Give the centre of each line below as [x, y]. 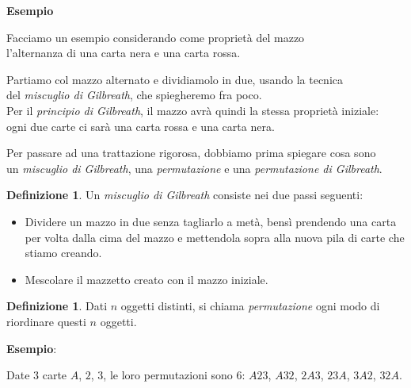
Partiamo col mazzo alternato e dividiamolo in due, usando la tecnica [175, 79]
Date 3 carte [37, 375]
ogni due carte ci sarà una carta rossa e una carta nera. [141, 126]
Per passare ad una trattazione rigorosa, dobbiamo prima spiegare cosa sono [191, 153]
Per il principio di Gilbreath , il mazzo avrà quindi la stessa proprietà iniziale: [193, 110]
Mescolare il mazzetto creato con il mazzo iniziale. [147, 279]
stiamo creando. [63, 253]
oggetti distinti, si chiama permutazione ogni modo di [250, 306]
